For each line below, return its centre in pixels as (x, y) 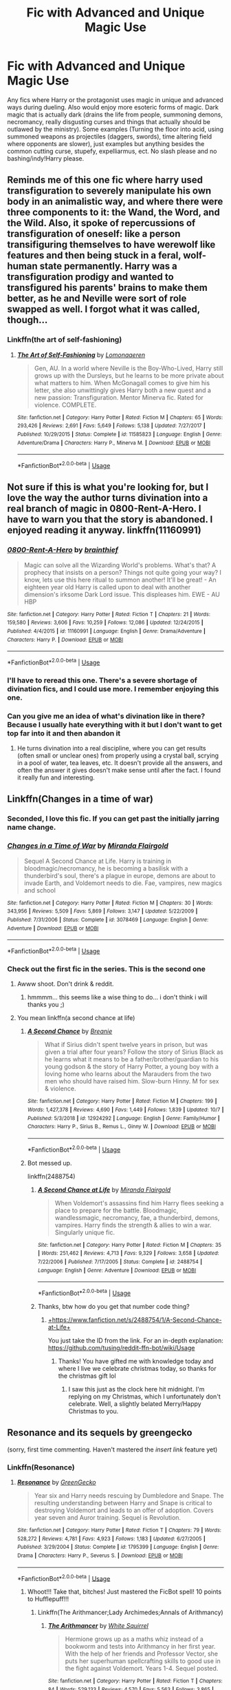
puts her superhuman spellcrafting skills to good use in (143, 1661)
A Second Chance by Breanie (70, 1031)
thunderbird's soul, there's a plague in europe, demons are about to (120, 875)
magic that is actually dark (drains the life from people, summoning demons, (115, 114)
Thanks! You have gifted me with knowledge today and (136, 1361)
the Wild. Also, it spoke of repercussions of (101, 223)
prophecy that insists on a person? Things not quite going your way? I (123, 572)
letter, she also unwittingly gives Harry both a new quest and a (123, 390)
